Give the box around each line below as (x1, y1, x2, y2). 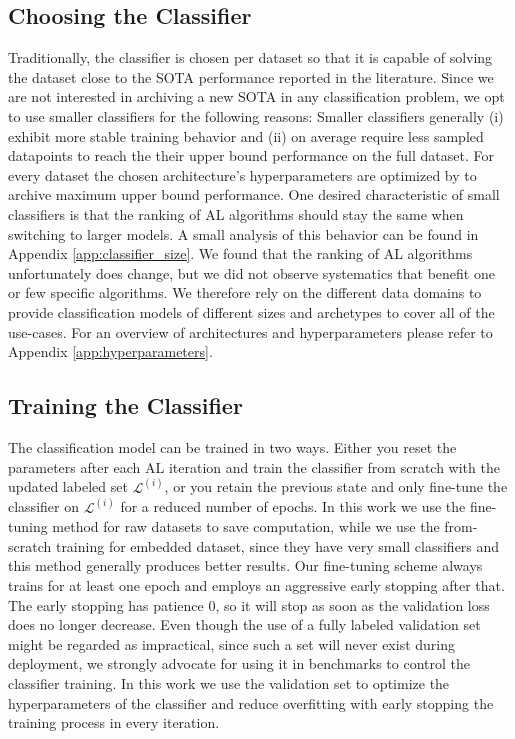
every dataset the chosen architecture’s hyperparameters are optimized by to (8, 164, 477, 185)
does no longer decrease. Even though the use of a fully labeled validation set (8, 614, 481, 635)
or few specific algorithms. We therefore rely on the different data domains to (8, 282, 482, 303)
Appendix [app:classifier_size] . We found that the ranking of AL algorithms (8, 243, 473, 264)
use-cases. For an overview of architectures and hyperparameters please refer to (8, 321, 493, 342)
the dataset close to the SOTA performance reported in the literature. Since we (8, 66, 494, 87)
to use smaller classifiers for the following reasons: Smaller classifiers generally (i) (8, 105, 504, 126)
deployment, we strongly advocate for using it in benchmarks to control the (8, 653, 470, 674)
